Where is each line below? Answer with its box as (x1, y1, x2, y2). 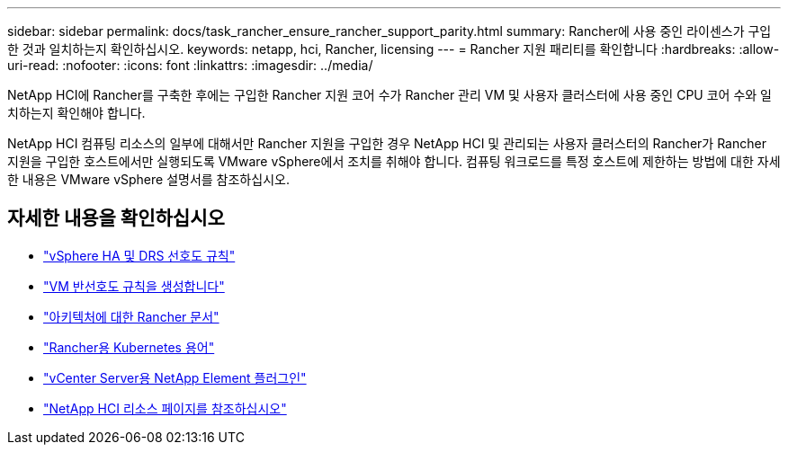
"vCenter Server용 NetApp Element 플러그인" (43, 369, 307, 386)
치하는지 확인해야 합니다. (7, 105, 146, 120)
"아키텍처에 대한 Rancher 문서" (43, 308, 219, 324)
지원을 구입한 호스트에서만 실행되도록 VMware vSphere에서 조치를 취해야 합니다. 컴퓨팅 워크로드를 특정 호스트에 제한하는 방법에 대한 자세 (7, 154, 781, 169)
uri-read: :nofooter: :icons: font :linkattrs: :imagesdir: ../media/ (7, 58, 373, 73)
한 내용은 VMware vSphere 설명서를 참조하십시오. (7, 172, 290, 187)
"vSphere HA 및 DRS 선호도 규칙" (43, 247, 236, 263)
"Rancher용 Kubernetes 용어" (43, 339, 215, 355)
